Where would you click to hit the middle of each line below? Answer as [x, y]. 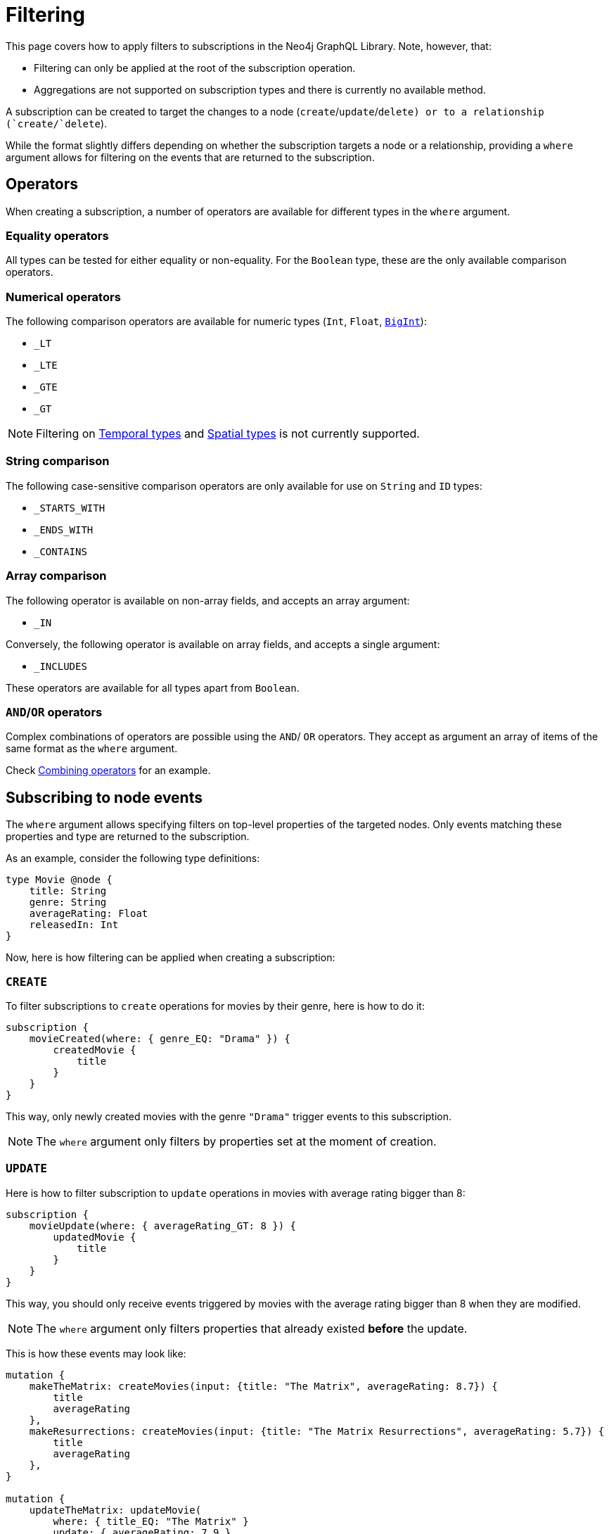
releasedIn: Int [74, 925]
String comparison [58, 461]
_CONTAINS [60, 551]
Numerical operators [63, 297]
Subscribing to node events [104, 797]
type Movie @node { [59, 880]
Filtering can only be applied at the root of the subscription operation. [195, 68]
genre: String [68, 902]
